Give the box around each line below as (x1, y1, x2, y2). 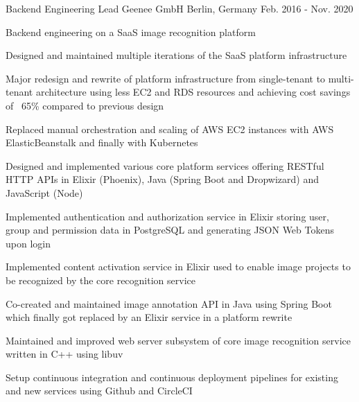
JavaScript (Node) (6, 185, 83, 200)
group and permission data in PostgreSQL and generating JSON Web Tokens (6, 222, 334, 237)
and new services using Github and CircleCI (6, 383, 193, 398)
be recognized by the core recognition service (6, 272, 195, 287)
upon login (6, 236, 51, 250)
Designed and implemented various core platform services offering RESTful (6, 158, 324, 173)
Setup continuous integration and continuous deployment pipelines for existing (6, 369, 338, 384)
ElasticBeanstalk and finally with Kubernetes (6, 135, 198, 150)
